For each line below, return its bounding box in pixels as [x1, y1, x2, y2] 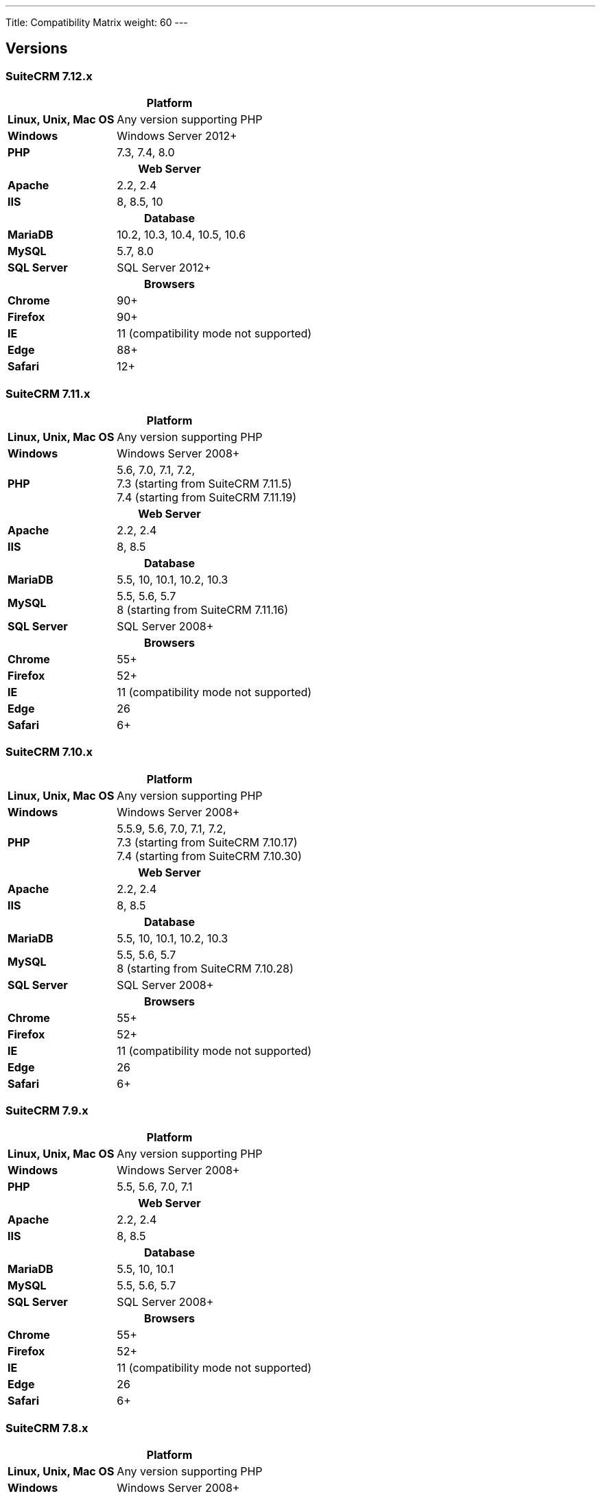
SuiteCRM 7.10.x [5, 745, 93, 759]
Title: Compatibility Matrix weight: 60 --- [5, 16, 188, 28]
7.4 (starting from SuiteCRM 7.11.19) [117, 490, 297, 504]
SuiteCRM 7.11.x [5, 386, 91, 401]
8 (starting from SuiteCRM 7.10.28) [117, 961, 294, 975]
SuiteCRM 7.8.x [5, 1420, 89, 1435]
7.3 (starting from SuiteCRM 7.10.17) [117, 835, 298, 849]
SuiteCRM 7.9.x [5, 1104, 89, 1118]
